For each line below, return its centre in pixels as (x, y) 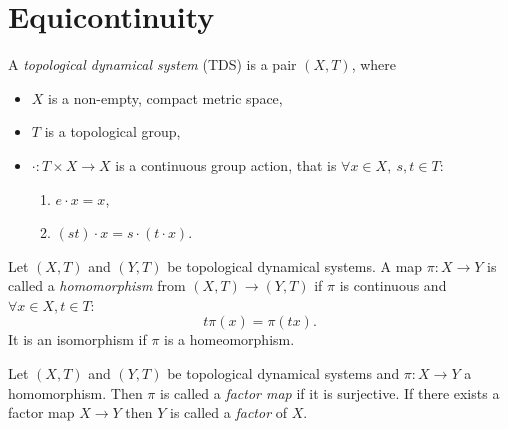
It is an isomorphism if (77, 339)
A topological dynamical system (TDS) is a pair (152, 64)
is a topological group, (112, 131)
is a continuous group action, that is (226, 164)
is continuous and (393, 285)
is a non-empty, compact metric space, (165, 97)
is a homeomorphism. (229, 339)
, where (374, 64)
